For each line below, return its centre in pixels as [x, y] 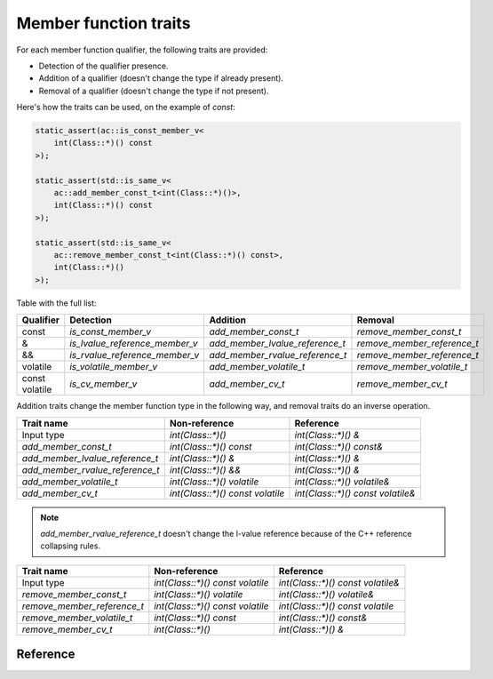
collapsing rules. [71, 546]
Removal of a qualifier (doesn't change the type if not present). [154, 91]
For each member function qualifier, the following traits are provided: [142, 50]
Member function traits [103, 23]
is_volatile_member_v [114, 367]
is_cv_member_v [103, 384]
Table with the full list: [56, 303]
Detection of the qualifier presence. [103, 66]
